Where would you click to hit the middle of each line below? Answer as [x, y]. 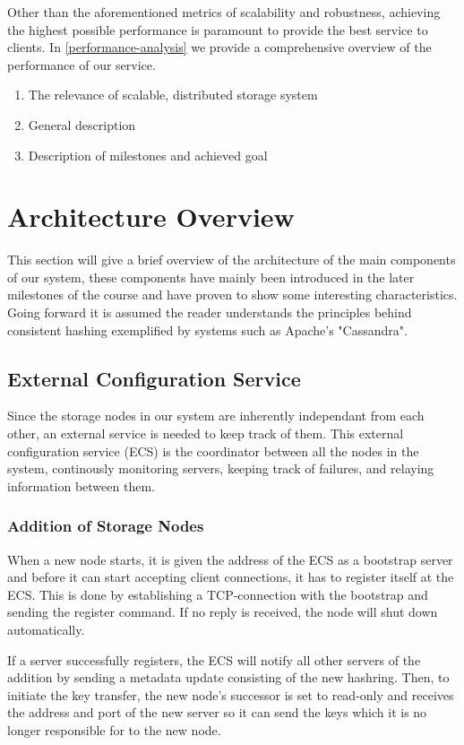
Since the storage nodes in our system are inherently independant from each [216, 416]
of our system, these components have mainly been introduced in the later [211, 277]
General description [82, 124]
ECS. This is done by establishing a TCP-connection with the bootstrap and [218, 594]
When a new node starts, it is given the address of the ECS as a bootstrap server [230, 559]
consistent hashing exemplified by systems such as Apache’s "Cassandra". [207, 329]
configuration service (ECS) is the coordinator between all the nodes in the [213, 450]
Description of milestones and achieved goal [148, 155]
